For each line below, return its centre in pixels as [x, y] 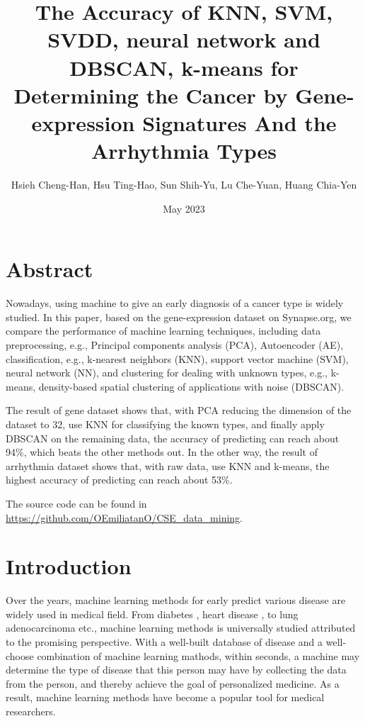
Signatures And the [239, 122]
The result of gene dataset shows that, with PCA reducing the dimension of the [179, 410]
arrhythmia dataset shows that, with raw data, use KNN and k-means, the [168, 465]
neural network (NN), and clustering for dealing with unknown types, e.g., [167, 373]
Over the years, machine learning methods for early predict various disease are [176, 600]
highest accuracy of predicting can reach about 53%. [119, 480]
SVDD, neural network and [184, 39]
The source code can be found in [76, 503]
